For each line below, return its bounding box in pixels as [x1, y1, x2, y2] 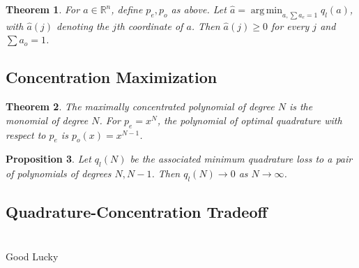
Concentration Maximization [6, 66, 217, 88]
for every [270, 18, 310, 33]
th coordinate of [116, 18, 183, 33]
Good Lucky [6, 248, 59, 263]
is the [289, 99, 313, 114]
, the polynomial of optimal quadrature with [157, 112, 342, 127]
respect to [6, 127, 46, 142]
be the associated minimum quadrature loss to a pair [130, 151, 353, 166]
